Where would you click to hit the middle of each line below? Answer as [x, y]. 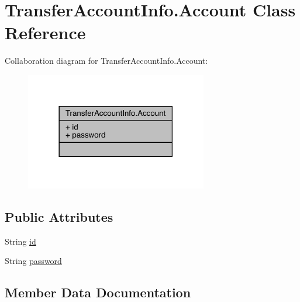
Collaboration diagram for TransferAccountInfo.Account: [106, 61]
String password [33, 261]
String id [20, 241]
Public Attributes [59, 216]
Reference [45, 32]
